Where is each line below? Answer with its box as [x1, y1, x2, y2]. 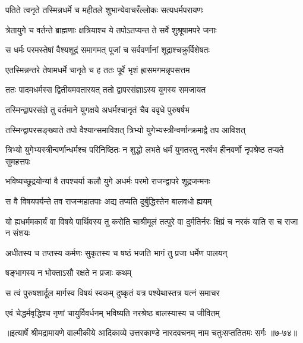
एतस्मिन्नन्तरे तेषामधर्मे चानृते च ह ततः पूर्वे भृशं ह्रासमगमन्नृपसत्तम [5, 63, 190, 75]
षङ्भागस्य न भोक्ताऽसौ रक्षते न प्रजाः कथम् [5, 266, 132, 279]
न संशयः [5, 226, 30, 239]
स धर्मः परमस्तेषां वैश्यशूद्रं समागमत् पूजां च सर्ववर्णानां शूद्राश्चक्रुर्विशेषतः [5, 43, 210, 56]
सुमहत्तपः [5, 155, 30, 167]
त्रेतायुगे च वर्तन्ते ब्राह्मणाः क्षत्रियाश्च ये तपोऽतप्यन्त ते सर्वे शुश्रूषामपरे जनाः [5, 23, 217, 36]
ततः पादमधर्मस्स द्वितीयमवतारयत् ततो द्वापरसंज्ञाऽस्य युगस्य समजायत [5, 83, 206, 96]
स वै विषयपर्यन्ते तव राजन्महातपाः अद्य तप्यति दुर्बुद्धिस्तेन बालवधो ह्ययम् [5, 194, 212, 207]
